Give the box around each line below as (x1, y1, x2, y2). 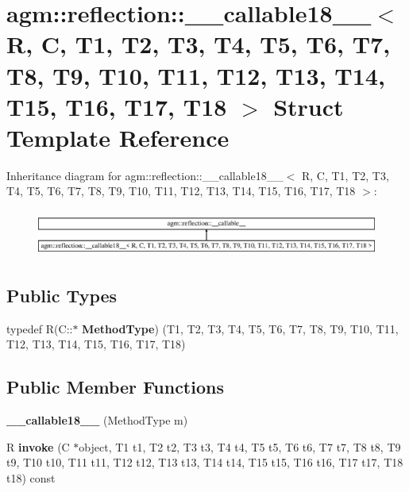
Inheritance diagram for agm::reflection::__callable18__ (6, 167, 284, 183)
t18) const (6, 469, 56, 486)
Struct (273, 90, 344, 122)
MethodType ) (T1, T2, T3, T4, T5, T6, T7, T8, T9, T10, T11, (82, 320, 399, 336)
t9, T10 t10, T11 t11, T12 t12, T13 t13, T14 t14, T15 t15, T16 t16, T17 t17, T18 (6, 454, 403, 471)
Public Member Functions (6, 375, 224, 399)
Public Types (6, 283, 118, 307)
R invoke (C (6, 438, 70, 455)
